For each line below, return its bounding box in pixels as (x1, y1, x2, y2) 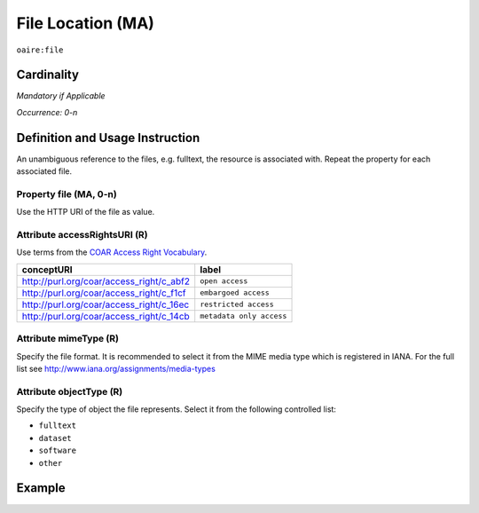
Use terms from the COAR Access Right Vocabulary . (16, 247, 208, 257)
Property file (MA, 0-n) (16, 187, 117, 200)
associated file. (16, 166, 73, 177)
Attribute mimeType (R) (16, 333, 120, 345)
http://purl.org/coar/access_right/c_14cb (21, 310, 190, 322)
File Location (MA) (16, 13, 155, 33)
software (38, 446, 77, 456)
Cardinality (16, 67, 80, 83)
